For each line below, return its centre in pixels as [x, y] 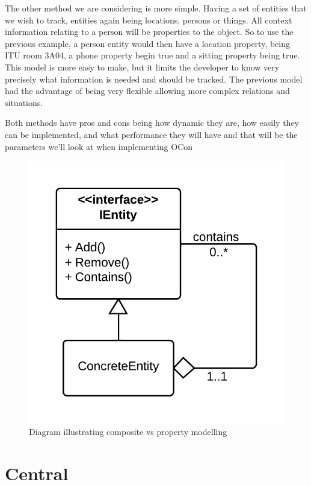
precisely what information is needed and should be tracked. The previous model [154, 79]
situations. [24, 102]
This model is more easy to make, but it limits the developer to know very [142, 67]
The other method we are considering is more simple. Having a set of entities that [156, 8]
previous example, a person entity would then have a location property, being [148, 43]
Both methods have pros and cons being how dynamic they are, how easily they [152, 123]
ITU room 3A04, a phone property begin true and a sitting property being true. [152, 55]
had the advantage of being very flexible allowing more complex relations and [147, 91]
